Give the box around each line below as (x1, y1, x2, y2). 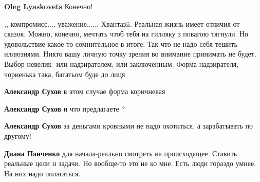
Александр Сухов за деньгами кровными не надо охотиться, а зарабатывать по (4, 120, 253, 131)
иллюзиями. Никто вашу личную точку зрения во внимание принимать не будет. (4, 48, 256, 59)
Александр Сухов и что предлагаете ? (4, 103, 125, 114)
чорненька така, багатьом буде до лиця (4, 68, 125, 79)
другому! (4, 130, 31, 141)
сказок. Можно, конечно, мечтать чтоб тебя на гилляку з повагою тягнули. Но (4, 28, 249, 39)
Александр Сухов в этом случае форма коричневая (4, 86, 165, 97)
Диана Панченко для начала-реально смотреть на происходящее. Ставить (4, 148, 237, 158)
